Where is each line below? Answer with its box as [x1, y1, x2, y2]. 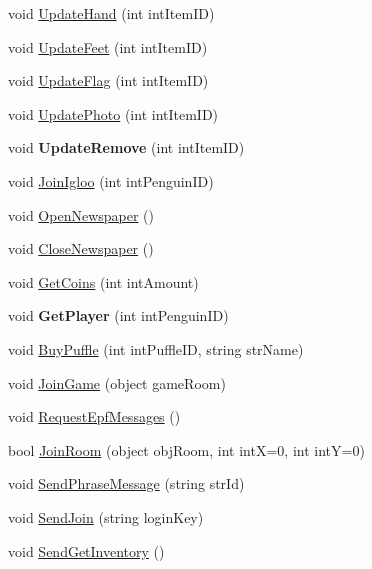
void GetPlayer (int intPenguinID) [8, 305, 229, 326]
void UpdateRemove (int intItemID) [8, 137, 245, 158]
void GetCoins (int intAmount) [8, 271, 199, 292]
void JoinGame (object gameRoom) [8, 372, 226, 393]
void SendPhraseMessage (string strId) [8, 473, 245, 494]
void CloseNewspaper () [8, 238, 154, 259]
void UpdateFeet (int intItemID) [8, 36, 208, 57]
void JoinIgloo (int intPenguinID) [8, 170, 214, 191]
